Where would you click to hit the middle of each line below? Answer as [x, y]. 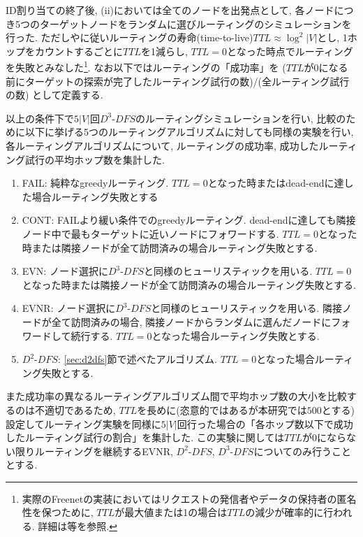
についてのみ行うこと [303, 451]
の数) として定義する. [54, 95]
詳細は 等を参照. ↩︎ [77, 526]
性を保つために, [58, 512]
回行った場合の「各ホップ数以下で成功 [265, 423]
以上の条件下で [40, 118]
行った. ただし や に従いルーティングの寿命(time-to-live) [129, 37]
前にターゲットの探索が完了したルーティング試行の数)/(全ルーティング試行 [178, 81]
